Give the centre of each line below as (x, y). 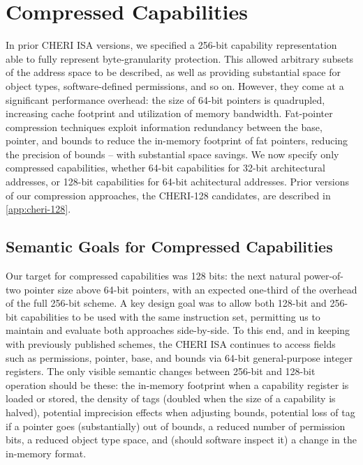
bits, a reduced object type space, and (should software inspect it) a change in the (181, 440)
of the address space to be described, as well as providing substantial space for (173, 72)
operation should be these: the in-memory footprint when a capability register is (177, 384)
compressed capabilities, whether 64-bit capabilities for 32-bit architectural (165, 168)
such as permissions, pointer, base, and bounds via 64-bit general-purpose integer (179, 357)
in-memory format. (46, 453)
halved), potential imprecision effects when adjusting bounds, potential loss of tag (180, 412)
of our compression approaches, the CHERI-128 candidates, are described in (168, 195)
